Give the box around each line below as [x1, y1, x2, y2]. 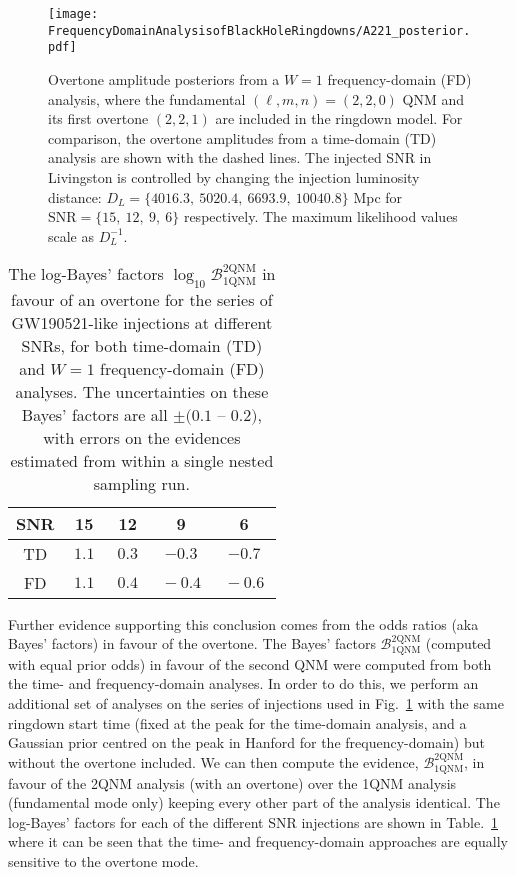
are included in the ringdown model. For [215, 108, 463, 129]
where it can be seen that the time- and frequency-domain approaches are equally [8, 831, 509, 852]
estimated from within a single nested [10, 448, 274, 472]
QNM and [402, 88, 464, 109]
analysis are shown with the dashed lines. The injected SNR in [48, 147, 432, 168]
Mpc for [353, 186, 403, 207]
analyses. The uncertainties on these [15, 379, 269, 403]
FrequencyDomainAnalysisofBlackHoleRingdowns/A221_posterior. [48, 23, 471, 38]
